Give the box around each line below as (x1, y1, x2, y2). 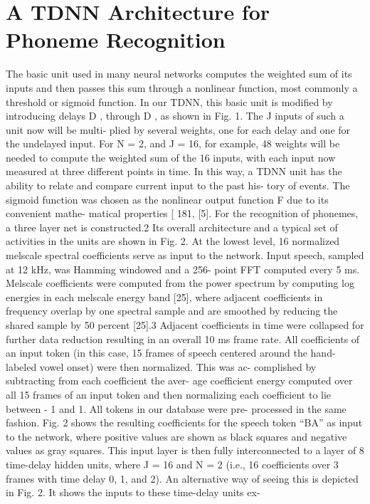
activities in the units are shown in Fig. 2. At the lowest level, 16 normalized (6, 233, 340, 248)
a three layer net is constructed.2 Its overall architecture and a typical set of (6, 219, 338, 234)
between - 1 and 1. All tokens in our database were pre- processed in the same (6, 401, 347, 416)
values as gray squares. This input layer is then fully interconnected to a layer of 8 (6, 443, 364, 458)
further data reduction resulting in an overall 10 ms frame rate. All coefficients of (6, 331, 360, 346)
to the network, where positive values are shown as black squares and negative (6, 429, 347, 443)
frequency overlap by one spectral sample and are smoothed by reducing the (6, 303, 338, 318)
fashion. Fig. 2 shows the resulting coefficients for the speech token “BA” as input (6, 415, 363, 430)
